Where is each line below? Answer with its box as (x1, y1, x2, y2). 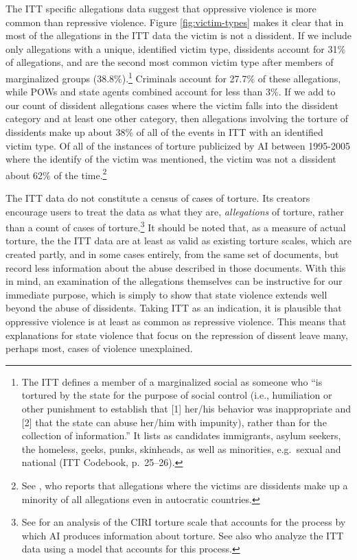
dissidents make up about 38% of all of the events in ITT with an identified (5, 125, 323, 139)
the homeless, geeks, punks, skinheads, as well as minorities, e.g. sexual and (21, 441, 341, 456)
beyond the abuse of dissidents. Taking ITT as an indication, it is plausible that (5, 301, 342, 315)
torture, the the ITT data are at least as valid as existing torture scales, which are (5, 233, 352, 248)
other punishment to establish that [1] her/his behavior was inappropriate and (21, 401, 352, 415)
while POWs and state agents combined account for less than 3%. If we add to (5, 84, 336, 99)
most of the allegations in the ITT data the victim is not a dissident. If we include (5, 28, 352, 43)
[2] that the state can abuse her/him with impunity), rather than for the (21, 415, 327, 429)
